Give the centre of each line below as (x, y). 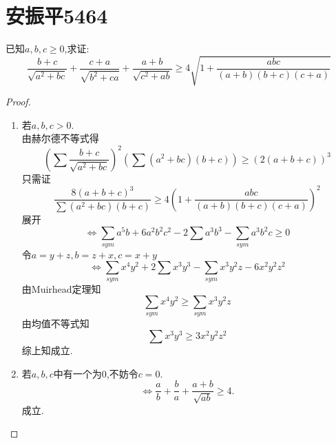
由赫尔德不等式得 (60, 138)
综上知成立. (47, 350)
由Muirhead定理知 (61, 288)
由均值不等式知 (55, 323)
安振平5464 (57, 16)
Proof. (18, 102)
